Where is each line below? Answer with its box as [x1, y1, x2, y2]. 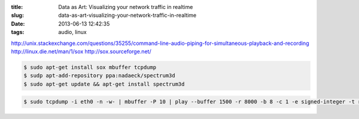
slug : [11, 12, 24, 19]
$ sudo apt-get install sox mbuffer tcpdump [23, 63, 157, 71]
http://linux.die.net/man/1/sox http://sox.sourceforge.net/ [11, 48, 152, 55]
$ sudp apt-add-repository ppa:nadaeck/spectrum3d [23, 72, 176, 79]
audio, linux [58, 29, 87, 36]
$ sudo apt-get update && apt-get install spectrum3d [23, 81, 185, 87]
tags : [11, 29, 25, 36]
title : [11, 4, 23, 10]
